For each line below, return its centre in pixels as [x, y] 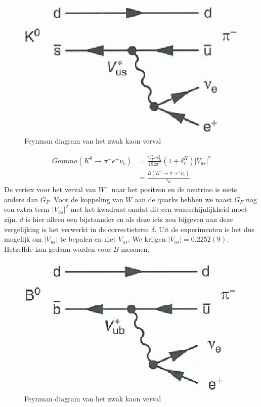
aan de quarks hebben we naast [183, 199]
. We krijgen [147, 239]
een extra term [27, 209]
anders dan [21, 199]
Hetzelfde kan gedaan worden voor [58, 248]
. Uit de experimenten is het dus [205, 229]
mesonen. [135, 248]
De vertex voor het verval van [50, 189]
